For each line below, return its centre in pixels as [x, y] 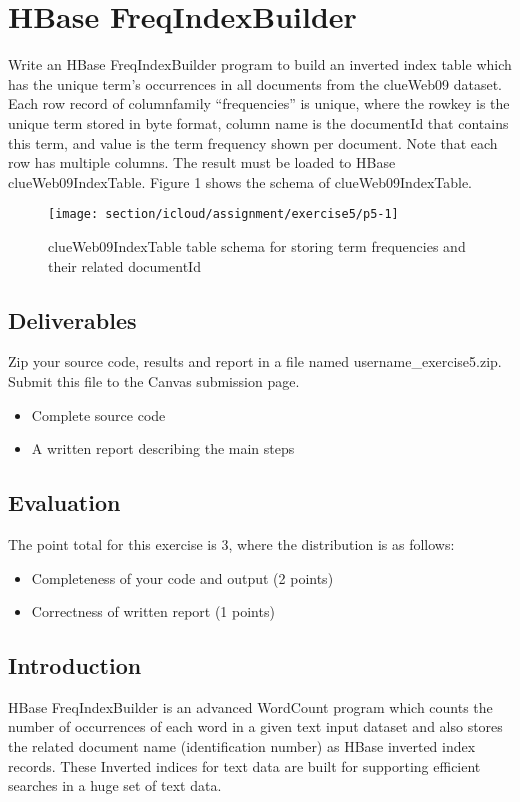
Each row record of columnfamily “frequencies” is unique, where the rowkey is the [259, 103]
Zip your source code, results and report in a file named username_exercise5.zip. [255, 361]
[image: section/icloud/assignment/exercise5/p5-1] [223, 214]
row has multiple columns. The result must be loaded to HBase [202, 162]
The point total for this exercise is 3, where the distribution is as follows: [231, 543]
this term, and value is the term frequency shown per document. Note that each [253, 142]
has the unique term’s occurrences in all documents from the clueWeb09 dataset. [255, 83]
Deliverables [72, 319]
